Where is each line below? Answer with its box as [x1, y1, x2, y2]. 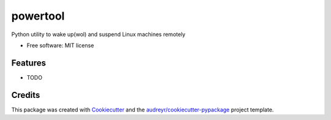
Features [11, 58, 46, 68]
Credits [11, 89, 40, 100]
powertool [11, 9, 65, 23]
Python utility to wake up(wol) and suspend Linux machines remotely [11, 31, 186, 38]
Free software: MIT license [26, 42, 94, 49]
